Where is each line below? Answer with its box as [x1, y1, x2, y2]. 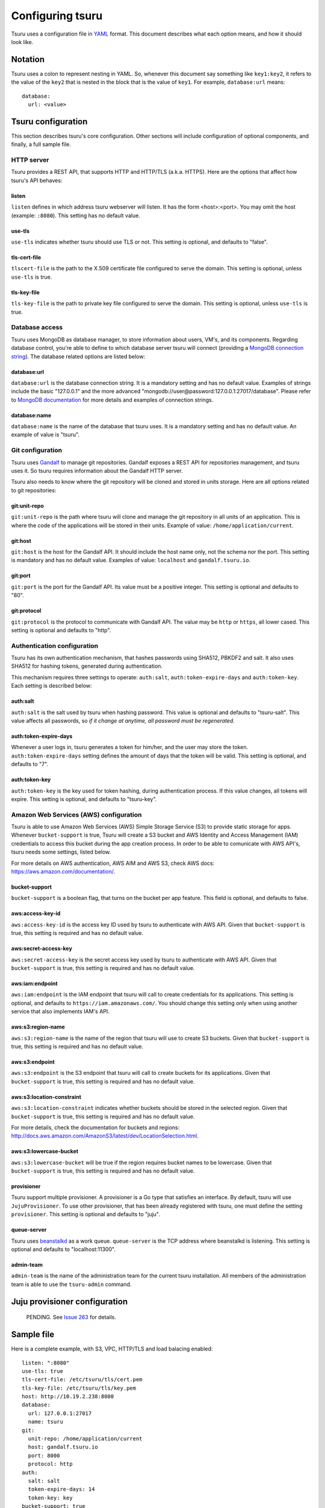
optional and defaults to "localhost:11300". [11, 1246, 116, 1253]
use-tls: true [22, 1367, 63, 1375]
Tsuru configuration [11, 116, 88, 127]
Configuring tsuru [11, 9, 103, 22]
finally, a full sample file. [11, 141, 72, 148]
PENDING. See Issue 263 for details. [26, 1314, 117, 1321]
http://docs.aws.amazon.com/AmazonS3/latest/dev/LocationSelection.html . [11, 1132, 199, 1139]
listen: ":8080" [22, 1359, 70, 1366]
